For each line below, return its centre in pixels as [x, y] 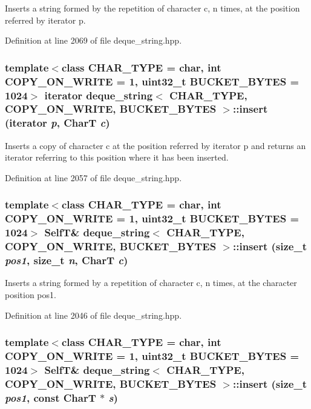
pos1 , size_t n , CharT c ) [67, 260]
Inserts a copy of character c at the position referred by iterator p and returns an [155, 145]
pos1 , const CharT [51, 397]
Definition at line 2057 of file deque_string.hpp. [93, 177]
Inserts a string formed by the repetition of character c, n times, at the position [152, 8]
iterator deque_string [99, 95]
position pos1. [31, 294]
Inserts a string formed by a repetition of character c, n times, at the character [151, 283]
